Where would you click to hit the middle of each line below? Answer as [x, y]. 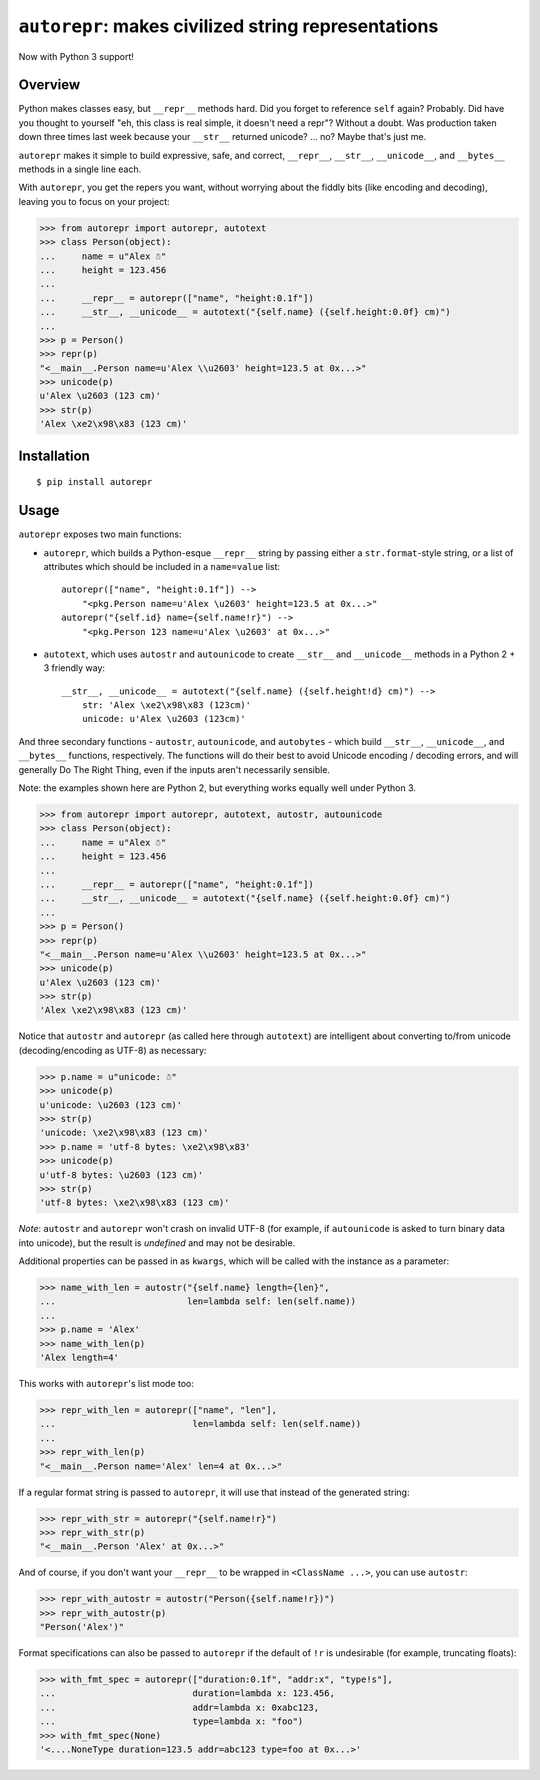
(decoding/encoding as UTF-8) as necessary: [112, 1050]
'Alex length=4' [79, 1358]
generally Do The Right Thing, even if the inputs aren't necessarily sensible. [174, 769]
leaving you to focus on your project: [94, 201]
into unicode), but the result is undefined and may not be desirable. [157, 1242]
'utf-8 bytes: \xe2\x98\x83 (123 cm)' [134, 1203]
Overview [49, 85]
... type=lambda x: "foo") [171, 1721]
